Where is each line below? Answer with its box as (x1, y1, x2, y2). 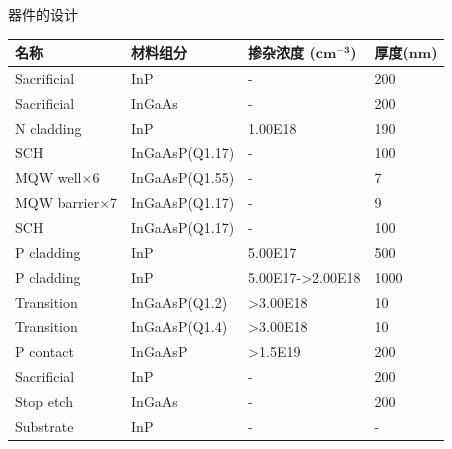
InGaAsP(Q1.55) (131, 167, 235, 188)
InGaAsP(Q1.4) (131, 316, 228, 337)
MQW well (15, 167, 82, 188)
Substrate (15, 415, 74, 436)
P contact (15, 341, 74, 362)
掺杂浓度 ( (248, 42, 316, 63)
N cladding (15, 117, 82, 138)
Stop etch (15, 390, 73, 411)
